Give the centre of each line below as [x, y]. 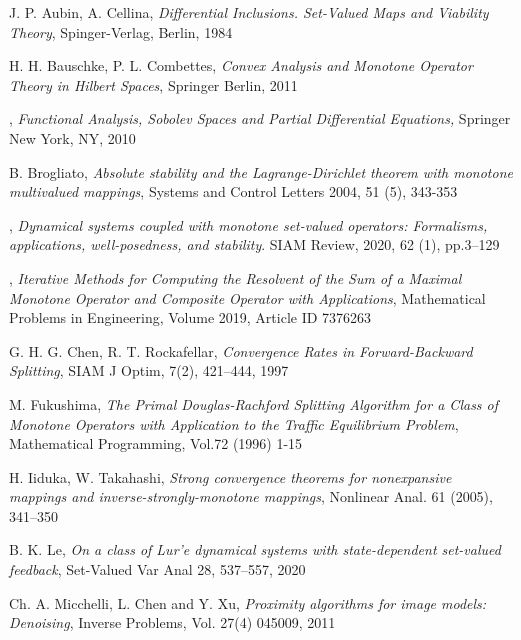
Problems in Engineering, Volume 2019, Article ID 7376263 [190, 317]
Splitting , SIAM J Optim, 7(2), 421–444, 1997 [149, 370]
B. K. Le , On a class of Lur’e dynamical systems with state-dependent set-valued [255, 549]
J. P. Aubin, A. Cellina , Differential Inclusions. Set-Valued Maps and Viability [249, 12]
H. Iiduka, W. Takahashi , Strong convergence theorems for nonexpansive [230, 476]
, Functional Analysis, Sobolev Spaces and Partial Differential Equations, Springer [260, 118]
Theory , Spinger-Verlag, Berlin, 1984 [121, 31]
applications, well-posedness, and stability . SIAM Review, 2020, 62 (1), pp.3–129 [254, 244]
